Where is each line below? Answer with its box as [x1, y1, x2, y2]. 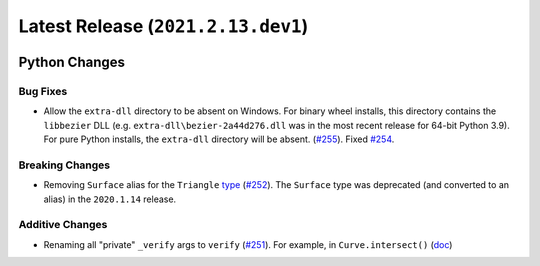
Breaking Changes [18, 158, 111, 172]
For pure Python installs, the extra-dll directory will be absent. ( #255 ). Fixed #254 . [43, 133, 395, 145]
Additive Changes [18, 218, 108, 232]
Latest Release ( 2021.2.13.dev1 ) [18, 15, 309, 37]
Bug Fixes [18, 84, 68, 98]
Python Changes [18, 53, 125, 70]
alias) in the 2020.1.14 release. [43, 193, 177, 205]
